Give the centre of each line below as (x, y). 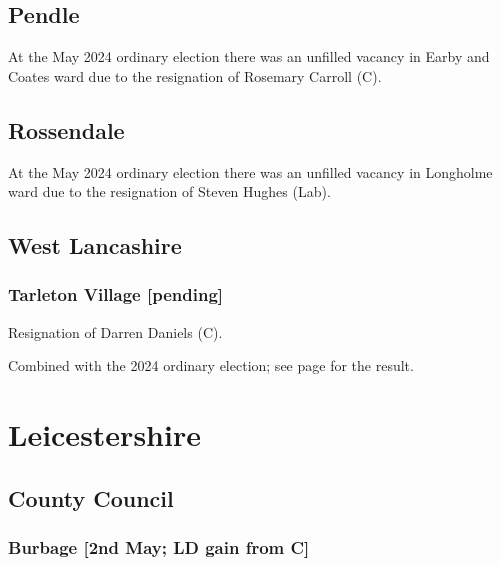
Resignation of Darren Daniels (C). (115, 331)
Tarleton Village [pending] (116, 294)
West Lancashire (95, 245)
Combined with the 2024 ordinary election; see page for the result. (211, 365)
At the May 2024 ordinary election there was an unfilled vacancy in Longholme (250, 171)
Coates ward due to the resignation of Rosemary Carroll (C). (195, 75)
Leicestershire (104, 434)
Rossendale (66, 129)
